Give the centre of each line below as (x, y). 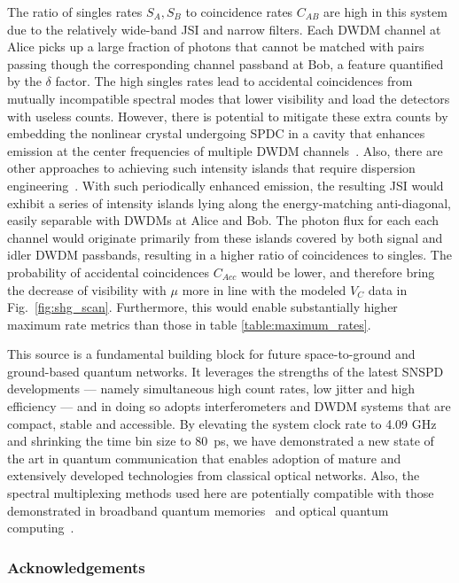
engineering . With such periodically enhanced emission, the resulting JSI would (226, 185)
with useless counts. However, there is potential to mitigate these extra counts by (228, 116)
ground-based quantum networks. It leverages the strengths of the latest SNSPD (226, 371)
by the (24, 81)
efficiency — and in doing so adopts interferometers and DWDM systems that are (229, 406)
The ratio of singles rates (75, 12)
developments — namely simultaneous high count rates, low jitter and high (211, 389)
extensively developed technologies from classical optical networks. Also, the (214, 475)
